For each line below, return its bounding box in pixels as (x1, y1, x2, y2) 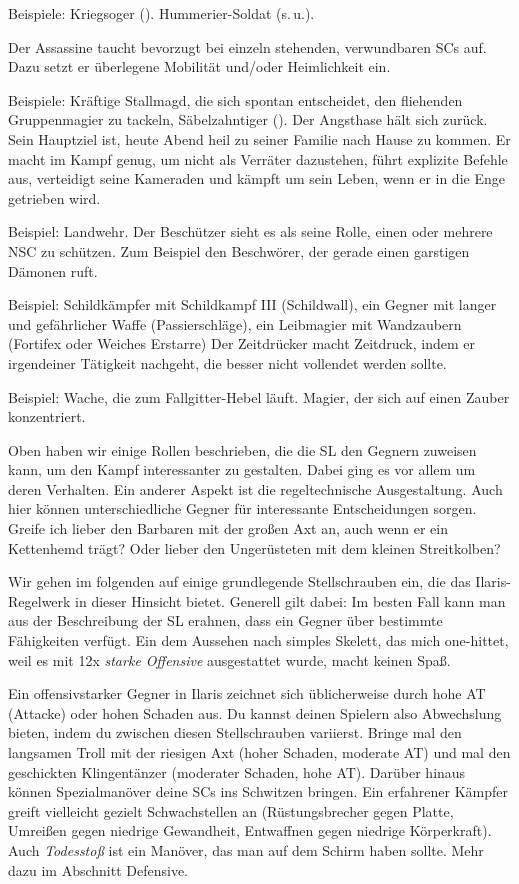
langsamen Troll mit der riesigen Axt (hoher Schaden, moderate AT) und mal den (8, 742, 511, 762)
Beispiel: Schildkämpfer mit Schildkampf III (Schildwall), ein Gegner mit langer (8, 294, 497, 315)
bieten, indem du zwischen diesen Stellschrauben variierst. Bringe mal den (8, 722, 462, 743)
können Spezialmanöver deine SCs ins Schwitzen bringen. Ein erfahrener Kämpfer (8, 781, 508, 802)
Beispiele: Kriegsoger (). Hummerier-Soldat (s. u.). (8, 3, 315, 23)
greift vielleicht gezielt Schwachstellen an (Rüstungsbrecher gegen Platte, (8, 800, 454, 821)
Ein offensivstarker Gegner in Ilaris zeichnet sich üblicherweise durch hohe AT (8, 683, 486, 704)
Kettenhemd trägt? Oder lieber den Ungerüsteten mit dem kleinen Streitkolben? (8, 537, 501, 558)
